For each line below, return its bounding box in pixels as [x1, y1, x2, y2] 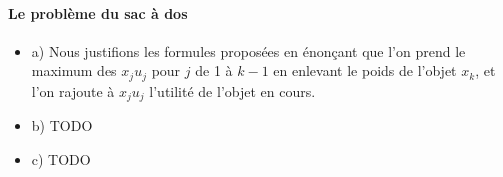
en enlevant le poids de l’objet [273, 60, 457, 81]
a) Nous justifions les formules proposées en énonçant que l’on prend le [31, 40, 466, 61]
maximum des [31, 60, 117, 81]
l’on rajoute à [31, 80, 115, 101]
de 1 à [195, 60, 233, 81]
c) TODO [31, 148, 91, 169]
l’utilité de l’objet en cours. [149, 80, 316, 101]
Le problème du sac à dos [8, 2, 188, 23]
